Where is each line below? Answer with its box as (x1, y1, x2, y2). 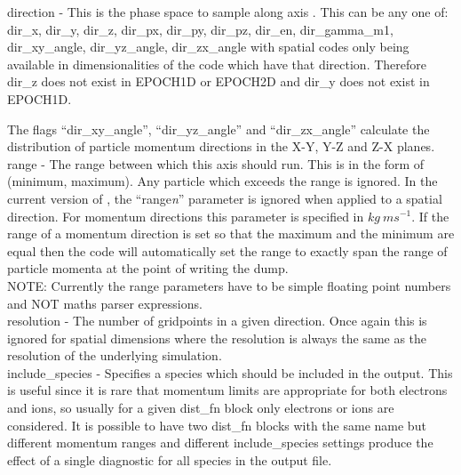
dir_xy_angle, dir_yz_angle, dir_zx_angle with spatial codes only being (7, 37, 409, 56)
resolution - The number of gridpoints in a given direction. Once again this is (7, 311, 427, 330)
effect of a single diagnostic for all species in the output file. (7, 450, 332, 469)
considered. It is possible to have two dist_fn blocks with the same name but (7, 415, 426, 434)
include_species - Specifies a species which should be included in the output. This (7, 363, 453, 382)
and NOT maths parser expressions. (7, 294, 203, 312)
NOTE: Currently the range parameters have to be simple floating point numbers (7, 276, 451, 294)
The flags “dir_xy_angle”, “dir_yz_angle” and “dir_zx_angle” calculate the (7, 119, 430, 138)
